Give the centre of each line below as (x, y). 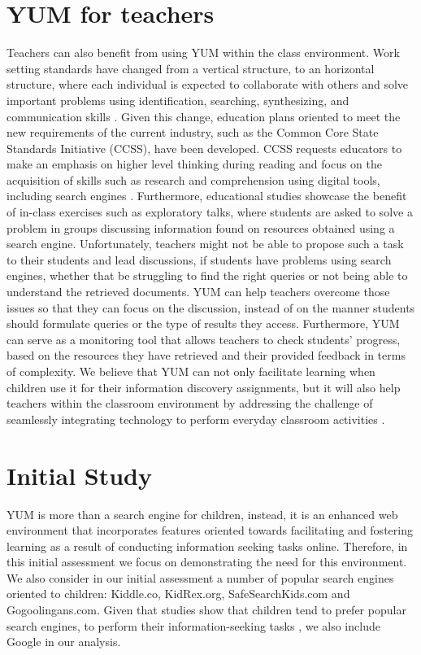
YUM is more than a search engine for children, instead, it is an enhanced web (202, 514)
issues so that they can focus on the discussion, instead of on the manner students (211, 307)
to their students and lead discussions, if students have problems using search (199, 259)
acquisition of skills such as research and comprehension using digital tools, (193, 179)
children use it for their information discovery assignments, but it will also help (204, 387)
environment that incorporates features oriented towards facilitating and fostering (210, 530)
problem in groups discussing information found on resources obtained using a (201, 227)
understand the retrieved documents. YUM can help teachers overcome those (198, 292)
